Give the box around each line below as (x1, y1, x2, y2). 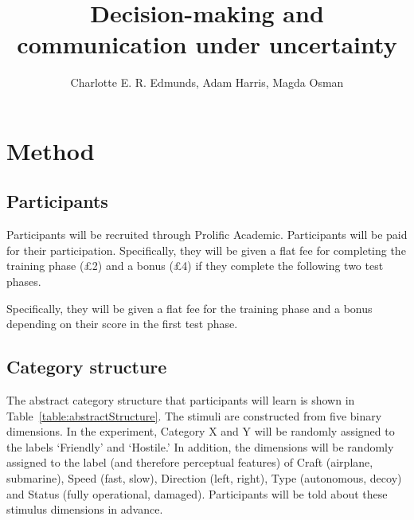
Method (6, 134, 95, 166)
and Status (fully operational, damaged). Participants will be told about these (6, 485, 388, 502)
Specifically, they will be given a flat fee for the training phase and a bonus (6, 299, 373, 316)
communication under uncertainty (17, 28, 397, 61)
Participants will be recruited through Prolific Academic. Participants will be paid (6, 226, 408, 243)
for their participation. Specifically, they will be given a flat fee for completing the (6, 241, 406, 258)
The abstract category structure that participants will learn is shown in (6, 392, 355, 409)
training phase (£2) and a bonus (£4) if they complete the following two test (6, 257, 384, 274)
